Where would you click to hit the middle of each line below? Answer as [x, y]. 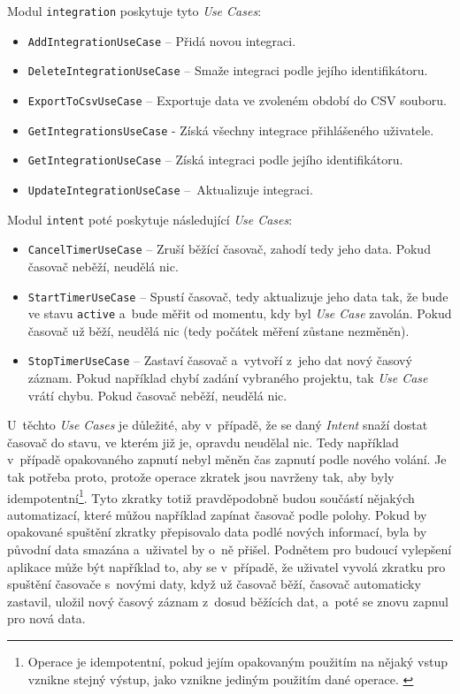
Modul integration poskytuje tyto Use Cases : [134, 11]
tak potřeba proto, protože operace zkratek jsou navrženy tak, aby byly [201, 477]
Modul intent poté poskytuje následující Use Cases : [150, 219]
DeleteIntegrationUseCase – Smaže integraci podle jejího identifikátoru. [228, 70]
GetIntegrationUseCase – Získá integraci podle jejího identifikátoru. [215, 160]
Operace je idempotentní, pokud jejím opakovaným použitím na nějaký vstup [238, 662]
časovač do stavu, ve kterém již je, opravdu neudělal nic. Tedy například [203, 442]
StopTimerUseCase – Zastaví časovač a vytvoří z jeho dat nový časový [220, 360]
